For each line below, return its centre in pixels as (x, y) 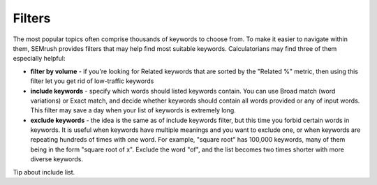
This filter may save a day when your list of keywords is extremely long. (133, 110)
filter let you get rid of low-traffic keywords (92, 81)
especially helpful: (39, 59)
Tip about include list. (44, 172)
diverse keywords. (57, 159)
